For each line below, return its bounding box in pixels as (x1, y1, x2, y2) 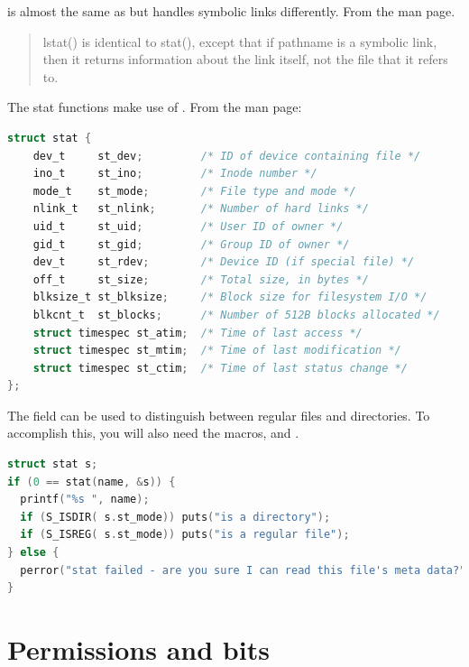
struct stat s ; (7, 458, 98, 471)
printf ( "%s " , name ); (20, 493, 150, 506)
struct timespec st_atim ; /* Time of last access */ (32, 326, 363, 339)
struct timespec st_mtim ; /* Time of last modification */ (32, 344, 401, 357)
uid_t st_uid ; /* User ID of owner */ (32, 219, 344, 233)
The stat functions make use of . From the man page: (7, 97, 302, 116)
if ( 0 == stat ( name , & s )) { (7, 475, 176, 488)
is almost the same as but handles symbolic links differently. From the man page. (7, 2, 455, 20)
